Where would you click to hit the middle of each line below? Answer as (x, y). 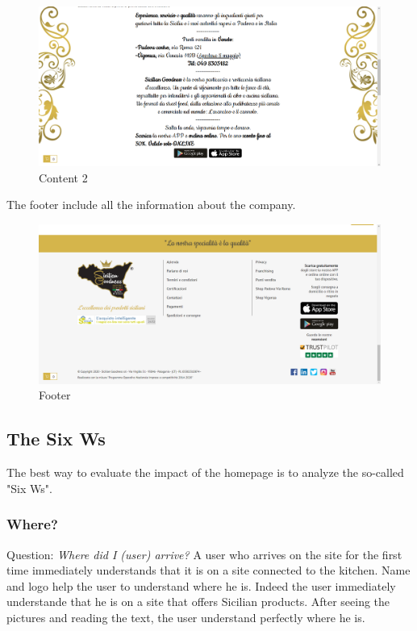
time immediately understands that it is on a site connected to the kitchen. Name (208, 570)
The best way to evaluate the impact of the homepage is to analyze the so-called (205, 472)
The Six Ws (56, 439)
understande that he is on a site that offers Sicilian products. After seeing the (198, 602)
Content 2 (63, 177)
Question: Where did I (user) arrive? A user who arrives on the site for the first (204, 554)
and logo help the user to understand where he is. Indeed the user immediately (201, 585)
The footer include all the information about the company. (151, 205)
